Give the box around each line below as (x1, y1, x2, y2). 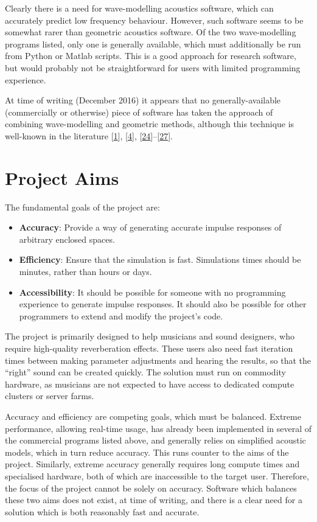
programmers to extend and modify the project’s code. (19, 309, 223, 322)
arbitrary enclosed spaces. (19, 232, 115, 245)
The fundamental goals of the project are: (5, 200, 160, 213)
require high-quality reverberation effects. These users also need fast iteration (5, 342, 293, 354)
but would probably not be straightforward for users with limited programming (5, 61, 301, 74)
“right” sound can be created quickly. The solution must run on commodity (5, 366, 286, 378)
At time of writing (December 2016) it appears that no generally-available (5, 94, 281, 106)
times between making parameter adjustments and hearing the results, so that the (5, 353, 312, 366)
